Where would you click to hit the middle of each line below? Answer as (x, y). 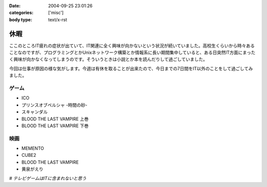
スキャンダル (35, 112)
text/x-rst (58, 19)
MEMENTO (33, 148)
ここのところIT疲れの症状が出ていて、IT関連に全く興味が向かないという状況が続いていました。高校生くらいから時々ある (132, 46)
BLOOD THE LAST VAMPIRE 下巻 (55, 126)
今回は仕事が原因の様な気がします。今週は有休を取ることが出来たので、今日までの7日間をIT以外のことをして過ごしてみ (131, 68)
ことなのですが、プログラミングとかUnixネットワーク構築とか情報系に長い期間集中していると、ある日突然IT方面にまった (132, 52)
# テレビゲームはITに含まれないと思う (48, 178)
